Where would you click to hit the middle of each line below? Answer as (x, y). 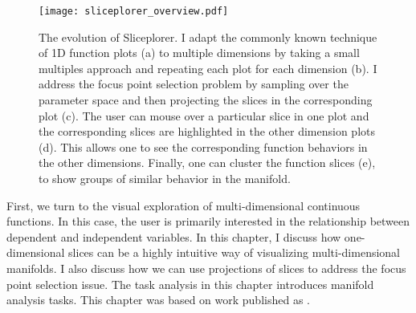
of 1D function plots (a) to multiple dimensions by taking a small (199, 53)
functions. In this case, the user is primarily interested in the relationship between (208, 221)
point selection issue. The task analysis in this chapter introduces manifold (190, 284)
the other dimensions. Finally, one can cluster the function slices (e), (207, 163)
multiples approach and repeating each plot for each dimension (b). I (208, 68)
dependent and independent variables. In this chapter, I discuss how (174, 236)
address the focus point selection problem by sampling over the (194, 84)
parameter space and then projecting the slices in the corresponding (206, 100)
